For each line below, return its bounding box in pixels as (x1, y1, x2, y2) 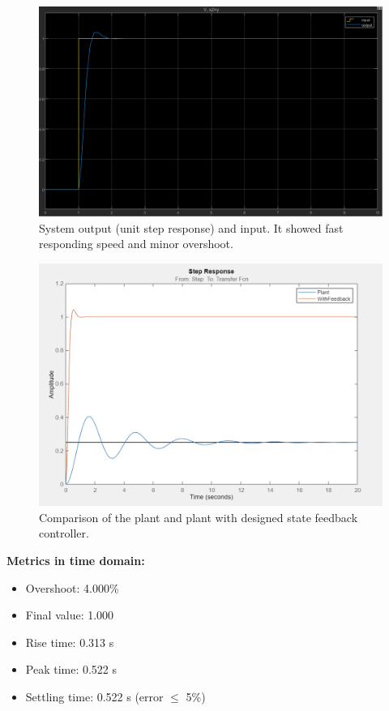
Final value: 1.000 (25, 606, 114, 623)
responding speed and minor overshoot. (39, 235, 233, 252)
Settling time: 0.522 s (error (25, 688, 164, 705)
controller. (39, 525, 89, 542)
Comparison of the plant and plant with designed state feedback (39, 508, 358, 525)
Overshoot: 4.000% (25, 579, 119, 596)
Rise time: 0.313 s (25, 633, 114, 650)
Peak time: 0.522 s (25, 661, 118, 678)
